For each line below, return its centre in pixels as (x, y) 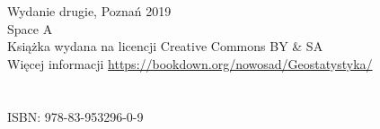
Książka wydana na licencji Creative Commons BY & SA (165, 46)
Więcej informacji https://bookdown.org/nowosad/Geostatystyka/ (190, 63)
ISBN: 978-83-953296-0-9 (75, 116)
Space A (30, 28)
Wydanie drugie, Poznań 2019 (89, 11)
